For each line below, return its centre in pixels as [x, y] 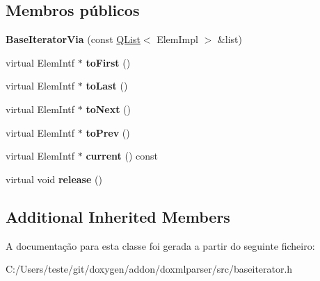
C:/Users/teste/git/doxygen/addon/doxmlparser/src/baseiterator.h [149, 269]
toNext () [108, 109]
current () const [122, 156]
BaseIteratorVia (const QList [73, 39]
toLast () [107, 86]
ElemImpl [177, 39]
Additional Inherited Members [118, 216]
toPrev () [108, 132]
